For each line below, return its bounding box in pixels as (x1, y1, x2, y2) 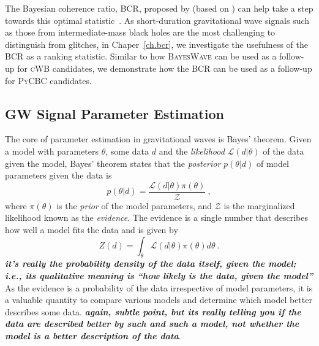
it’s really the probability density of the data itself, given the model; (5, 257, 296, 270)
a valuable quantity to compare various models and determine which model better (5, 293, 312, 306)
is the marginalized (223, 199, 295, 212)
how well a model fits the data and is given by (5, 223, 178, 236)
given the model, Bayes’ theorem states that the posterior (5, 156, 221, 169)
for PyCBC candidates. (5, 74, 92, 87)
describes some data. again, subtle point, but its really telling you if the (5, 305, 301, 318)
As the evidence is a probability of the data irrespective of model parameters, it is (5, 281, 313, 294)
